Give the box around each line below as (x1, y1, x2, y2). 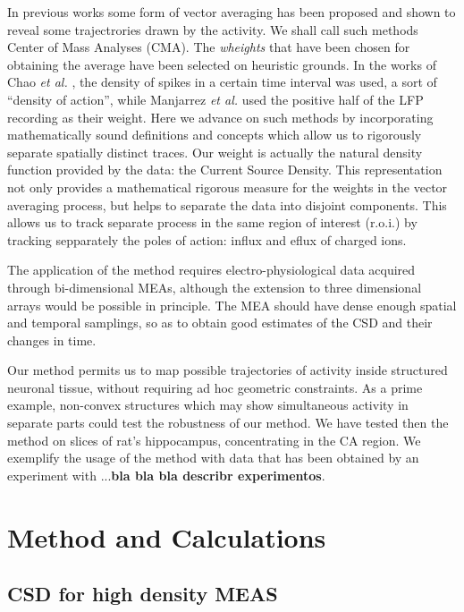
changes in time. (7, 330, 97, 349)
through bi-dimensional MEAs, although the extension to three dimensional (7, 277, 422, 296)
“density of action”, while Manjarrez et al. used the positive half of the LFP (7, 89, 424, 108)
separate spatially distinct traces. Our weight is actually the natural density (7, 142, 423, 161)
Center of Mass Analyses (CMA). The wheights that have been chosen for (7, 38, 410, 56)
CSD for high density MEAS (7, 580, 278, 608)
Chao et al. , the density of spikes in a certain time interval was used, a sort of (7, 72, 437, 91)
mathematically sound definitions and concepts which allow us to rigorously (7, 125, 422, 144)
